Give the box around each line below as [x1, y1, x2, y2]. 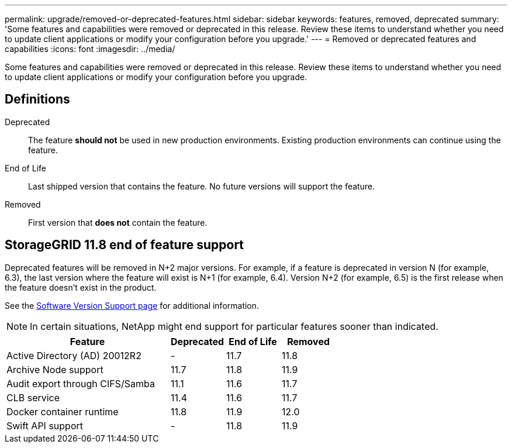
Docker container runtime [6, 405, 119, 418]
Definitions [5, 92, 70, 107]
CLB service [6, 391, 60, 404]
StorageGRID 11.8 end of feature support [5, 237, 244, 253]
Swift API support [6, 419, 83, 432]
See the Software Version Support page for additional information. [5, 300, 260, 311]
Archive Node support [6, 363, 103, 375]
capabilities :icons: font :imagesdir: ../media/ [5, 44, 175, 54]
